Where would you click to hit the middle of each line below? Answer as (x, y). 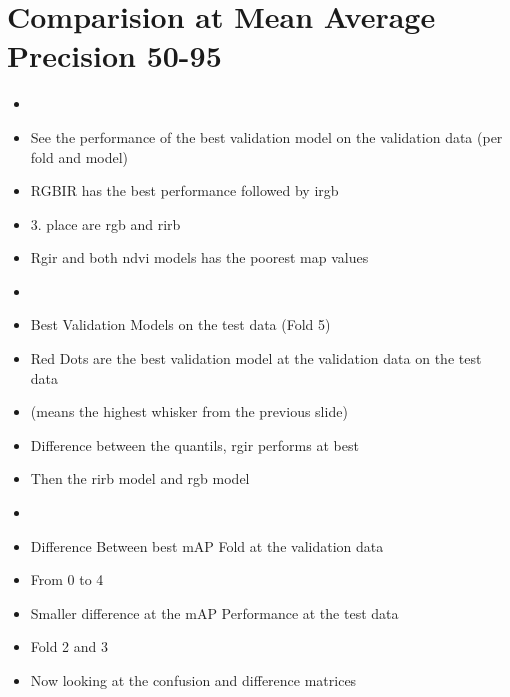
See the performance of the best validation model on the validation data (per (266, 136)
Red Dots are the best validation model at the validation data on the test (256, 358)
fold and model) (79, 156)
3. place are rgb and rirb (105, 223)
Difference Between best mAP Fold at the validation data (207, 545)
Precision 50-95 (114, 55)
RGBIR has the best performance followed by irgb (184, 190)
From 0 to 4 (67, 579)
